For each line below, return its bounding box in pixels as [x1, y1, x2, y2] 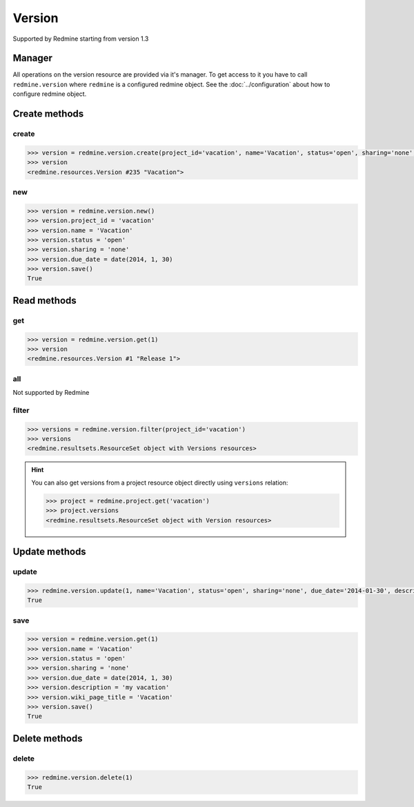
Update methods [12, 546, 86, 557]
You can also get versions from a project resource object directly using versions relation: [31, 478, 288, 487]
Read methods [12, 294, 77, 307]
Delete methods [12, 732, 83, 744]
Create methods [12, 108, 84, 120]
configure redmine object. [12, 90, 87, 98]
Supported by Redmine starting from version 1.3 [12, 35, 149, 43]
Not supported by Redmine [12, 389, 90, 397]
